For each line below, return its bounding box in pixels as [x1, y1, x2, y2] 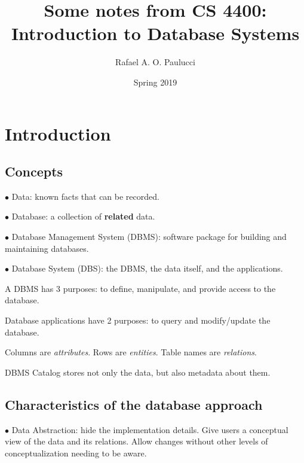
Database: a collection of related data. [11, 210, 155, 223]
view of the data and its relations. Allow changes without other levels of [5, 435, 268, 447]
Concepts [5, 162, 63, 181]
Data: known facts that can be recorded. [11, 190, 159, 202]
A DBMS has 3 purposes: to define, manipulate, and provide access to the [5, 282, 276, 294]
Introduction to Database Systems [11, 21, 300, 45]
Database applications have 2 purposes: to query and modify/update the [5, 314, 271, 327]
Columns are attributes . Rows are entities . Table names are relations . [5, 346, 257, 358]
